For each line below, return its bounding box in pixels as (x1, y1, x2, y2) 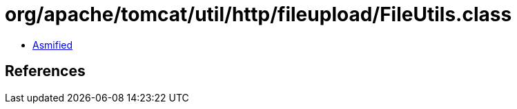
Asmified (32, 38, 73, 51)
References (5, 62, 86, 80)
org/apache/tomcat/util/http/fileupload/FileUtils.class (5, 3, 512, 26)
